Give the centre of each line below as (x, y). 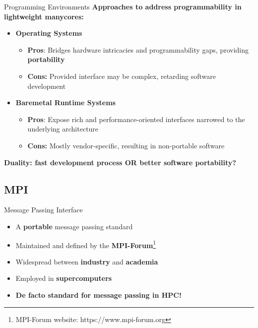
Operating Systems (49, 33)
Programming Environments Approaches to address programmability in (123, 6)
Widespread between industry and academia (87, 261)
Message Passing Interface (43, 210)
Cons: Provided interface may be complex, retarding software (122, 76)
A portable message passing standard (74, 226)
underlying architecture (63, 129)
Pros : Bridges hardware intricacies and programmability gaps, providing (138, 49)
